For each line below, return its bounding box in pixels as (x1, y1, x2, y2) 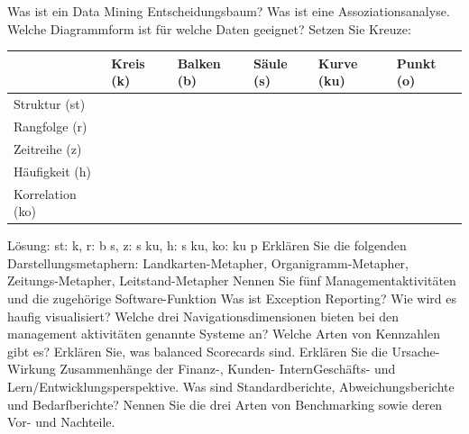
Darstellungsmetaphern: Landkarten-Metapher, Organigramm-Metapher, (7, 253, 409, 272)
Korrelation (14, 184, 77, 203)
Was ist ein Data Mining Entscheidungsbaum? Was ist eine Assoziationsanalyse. (7, 2, 450, 20)
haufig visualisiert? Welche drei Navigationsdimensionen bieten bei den (7, 306, 400, 325)
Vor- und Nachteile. (7, 412, 115, 431)
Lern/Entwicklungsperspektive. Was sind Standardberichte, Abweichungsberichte (7, 376, 455, 395)
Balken (177, 53, 221, 72)
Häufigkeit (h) (14, 161, 91, 180)
